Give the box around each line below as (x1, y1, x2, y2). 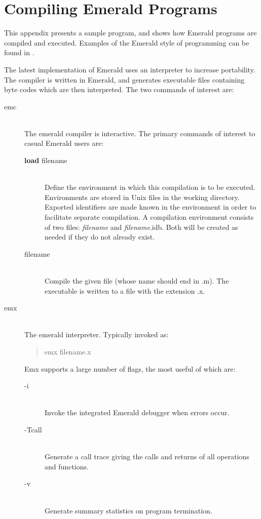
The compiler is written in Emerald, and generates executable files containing (4, 74, 245, 85)
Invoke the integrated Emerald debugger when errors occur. (45, 407, 230, 418)
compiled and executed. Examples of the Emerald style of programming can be (4, 37, 249, 48)
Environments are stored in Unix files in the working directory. (45, 191, 240, 202)
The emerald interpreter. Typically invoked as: (24, 329, 169, 340)
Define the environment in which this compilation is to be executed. (45, 182, 255, 192)
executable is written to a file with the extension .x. (45, 285, 205, 296)
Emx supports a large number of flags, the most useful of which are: (24, 363, 236, 374)
